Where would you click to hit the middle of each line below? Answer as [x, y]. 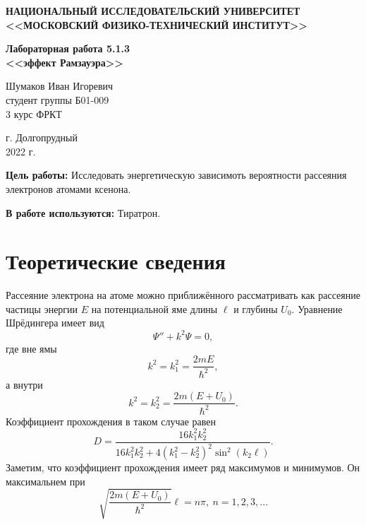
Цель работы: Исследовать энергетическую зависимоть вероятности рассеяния [176, 175]
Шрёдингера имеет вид [55, 323]
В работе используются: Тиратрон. [83, 212]
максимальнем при [45, 481]
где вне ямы [31, 348]
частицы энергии [42, 308]
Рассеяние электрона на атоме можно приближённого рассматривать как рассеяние [183, 295]
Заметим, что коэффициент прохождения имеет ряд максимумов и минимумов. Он [183, 467]
